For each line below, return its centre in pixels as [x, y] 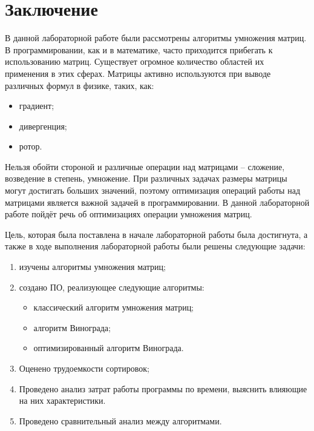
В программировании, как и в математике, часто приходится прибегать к [139, 49]
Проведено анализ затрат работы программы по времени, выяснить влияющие [163, 388]
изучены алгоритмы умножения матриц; [92, 267]
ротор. [31, 146]
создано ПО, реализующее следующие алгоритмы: [112, 287]
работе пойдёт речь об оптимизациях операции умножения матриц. [129, 214]
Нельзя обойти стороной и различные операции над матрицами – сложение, [145, 166]
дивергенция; [43, 126]
